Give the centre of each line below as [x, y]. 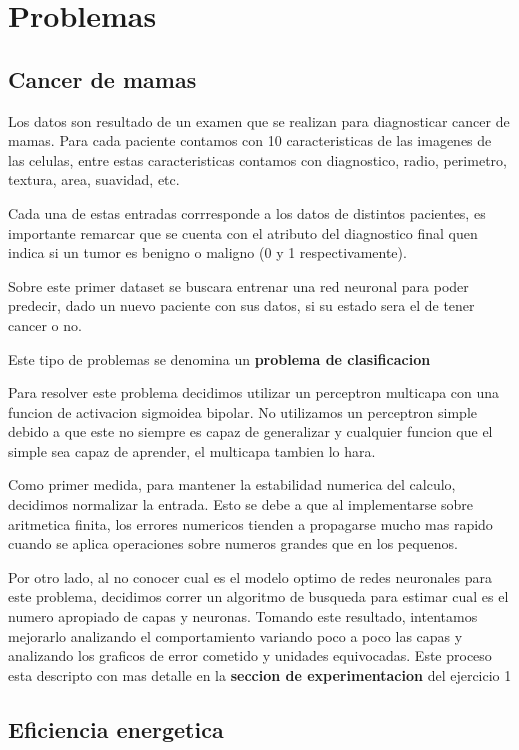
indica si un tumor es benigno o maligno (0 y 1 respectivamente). [207, 252]
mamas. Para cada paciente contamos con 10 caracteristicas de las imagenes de [250, 140]
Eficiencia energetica [116, 728]
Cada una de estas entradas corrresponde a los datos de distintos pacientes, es [247, 212]
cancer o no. [45, 324]
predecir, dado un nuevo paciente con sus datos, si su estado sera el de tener [241, 305]
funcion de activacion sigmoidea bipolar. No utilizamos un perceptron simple [242, 411]
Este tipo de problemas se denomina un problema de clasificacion [219, 358]
